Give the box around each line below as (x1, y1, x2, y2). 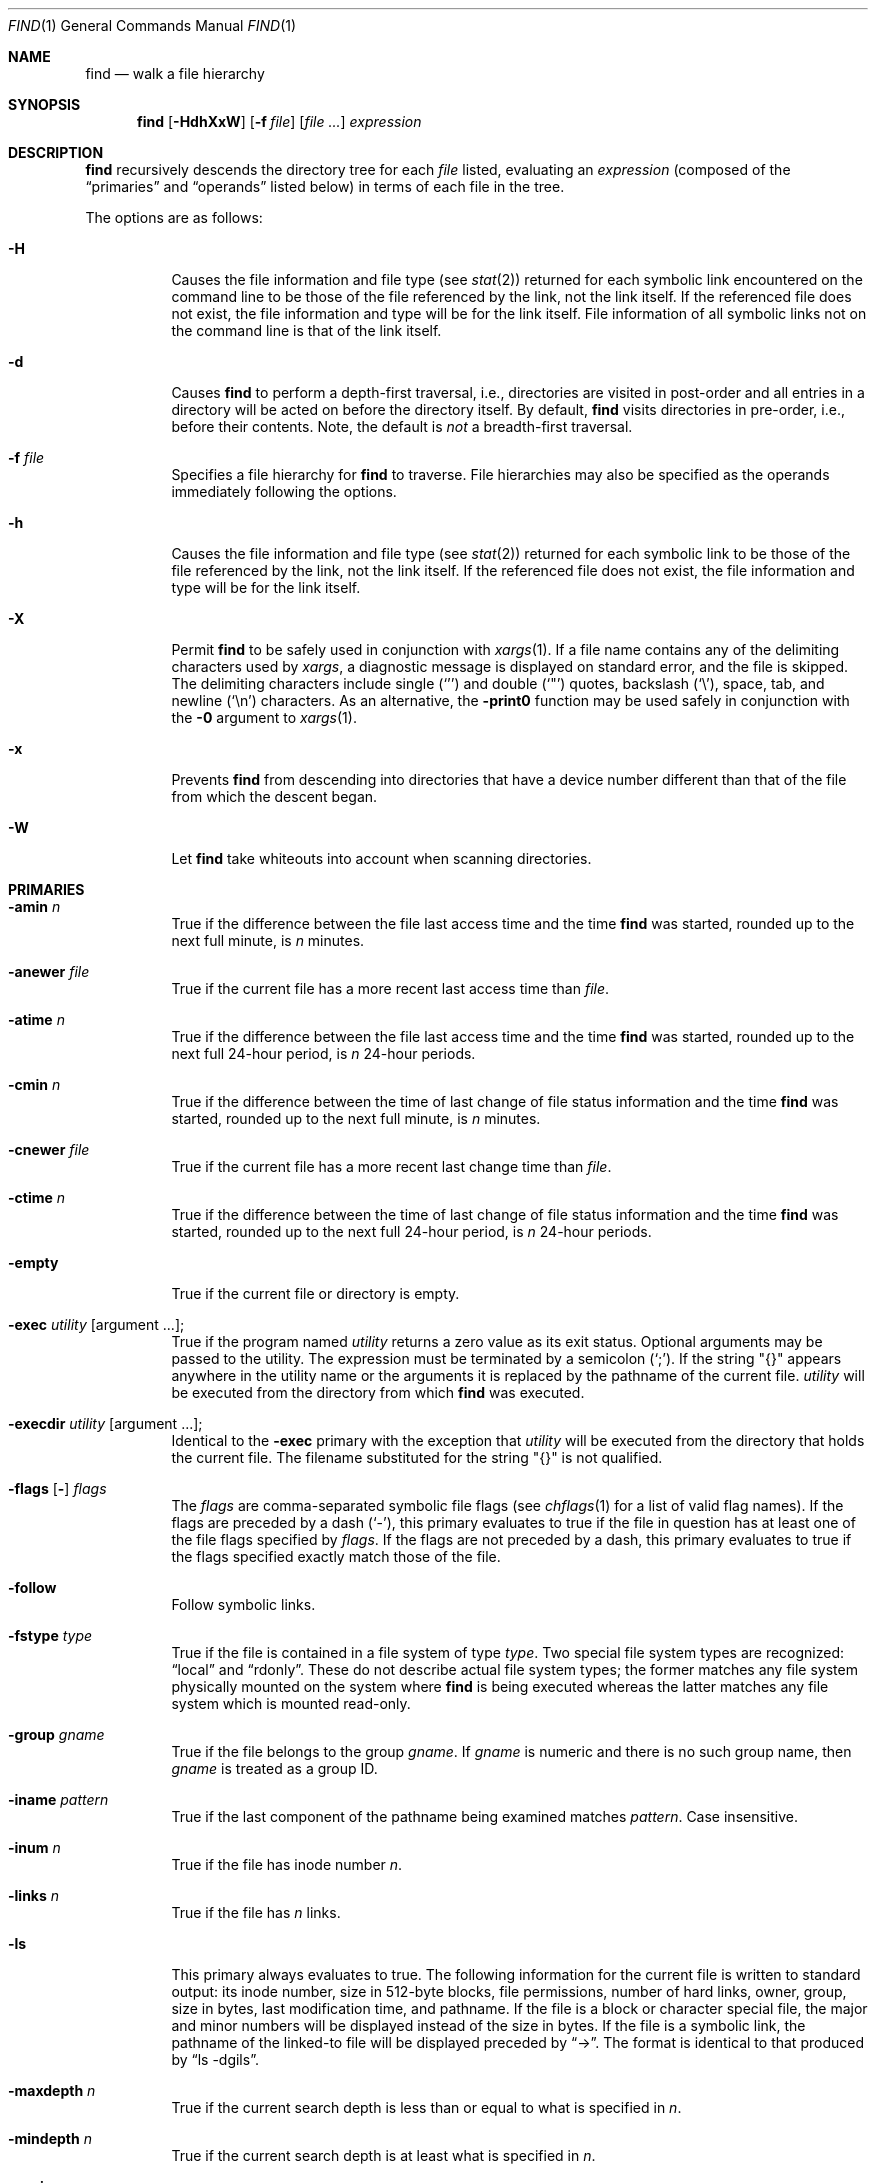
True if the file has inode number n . (171, 1856, 403, 1873)
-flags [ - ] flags (8, 1480, 107, 1497)
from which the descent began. (171, 788, 378, 805)
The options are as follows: (85, 209, 263, 226)
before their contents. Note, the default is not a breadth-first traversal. (171, 418, 633, 435)
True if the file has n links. (171, 1904, 341, 1921)
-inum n (8, 1839, 61, 1856)
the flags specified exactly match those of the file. (171, 1548, 501, 1565)
